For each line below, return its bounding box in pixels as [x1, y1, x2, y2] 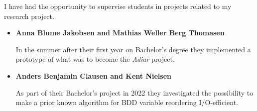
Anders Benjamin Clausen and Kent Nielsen [15, 70, 171, 81]
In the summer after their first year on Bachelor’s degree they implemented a [15, 44, 251, 54]
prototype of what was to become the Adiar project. [15, 54, 175, 64]
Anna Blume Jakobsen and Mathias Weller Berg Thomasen [15, 27, 225, 38]
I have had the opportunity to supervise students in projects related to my [4, 1, 232, 11]
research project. [4, 10, 54, 21]
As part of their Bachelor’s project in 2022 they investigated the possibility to [15, 87, 254, 98]
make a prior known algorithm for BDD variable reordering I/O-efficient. [15, 97, 238, 108]
